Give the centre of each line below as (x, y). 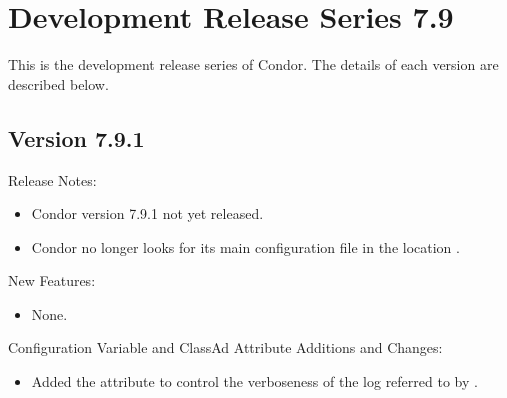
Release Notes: (52, 179)
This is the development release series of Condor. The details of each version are (253, 64)
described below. (58, 83)
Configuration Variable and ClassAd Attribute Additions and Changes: (225, 347)
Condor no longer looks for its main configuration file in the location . (245, 246)
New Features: (52, 280)
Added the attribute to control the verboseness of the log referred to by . (254, 381)
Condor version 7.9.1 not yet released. (147, 213)
